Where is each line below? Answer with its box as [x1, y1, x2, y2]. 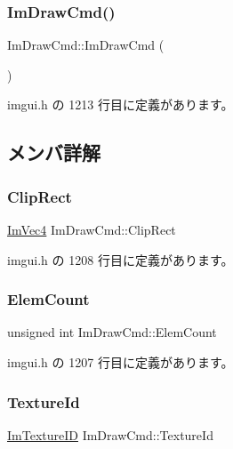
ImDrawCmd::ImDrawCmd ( [7, 36, 165, 54]
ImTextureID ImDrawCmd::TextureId [7, 425, 213, 444]
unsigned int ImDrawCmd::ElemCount [7, 323, 217, 341]
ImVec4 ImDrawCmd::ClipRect [7, 220, 176, 238]
